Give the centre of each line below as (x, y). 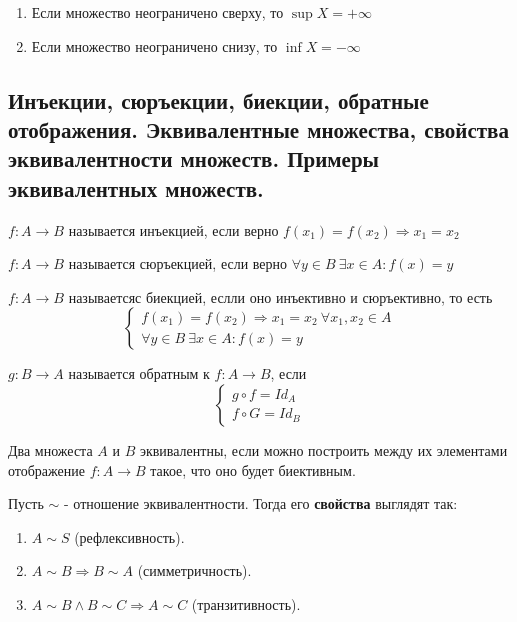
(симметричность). (194, 570)
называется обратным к (139, 373)
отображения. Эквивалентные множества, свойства (258, 128)
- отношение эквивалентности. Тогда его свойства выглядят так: (260, 503)
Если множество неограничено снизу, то (154, 45)
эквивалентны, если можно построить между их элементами (323, 449)
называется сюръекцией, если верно (178, 263)
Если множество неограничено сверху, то (157, 12)
